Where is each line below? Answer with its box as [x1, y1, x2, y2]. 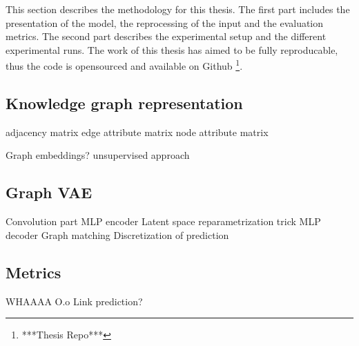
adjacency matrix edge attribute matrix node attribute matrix [6, 124, 269, 139]
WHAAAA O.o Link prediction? [6, 294, 143, 308]
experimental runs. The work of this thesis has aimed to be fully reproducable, [6, 42, 338, 57]
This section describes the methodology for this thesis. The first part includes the [6, 2, 350, 16]
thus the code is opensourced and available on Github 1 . [6, 57, 243, 73]
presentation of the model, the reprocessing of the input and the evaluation [6, 15, 324, 30]
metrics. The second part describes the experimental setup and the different [6, 29, 327, 44]
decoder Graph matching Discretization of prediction [6, 227, 229, 242]
